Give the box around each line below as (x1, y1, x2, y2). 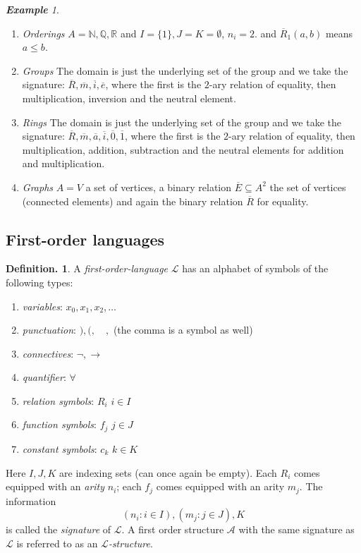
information (6, 493, 56, 508)
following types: (6, 274, 73, 289)
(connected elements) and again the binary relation (22, 193, 243, 208)
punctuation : (22, 322, 76, 337)
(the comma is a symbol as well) (113, 322, 253, 337)
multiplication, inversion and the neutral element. (22, 90, 236, 105)
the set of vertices (269, 179, 346, 194)
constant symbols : (22, 441, 97, 456)
